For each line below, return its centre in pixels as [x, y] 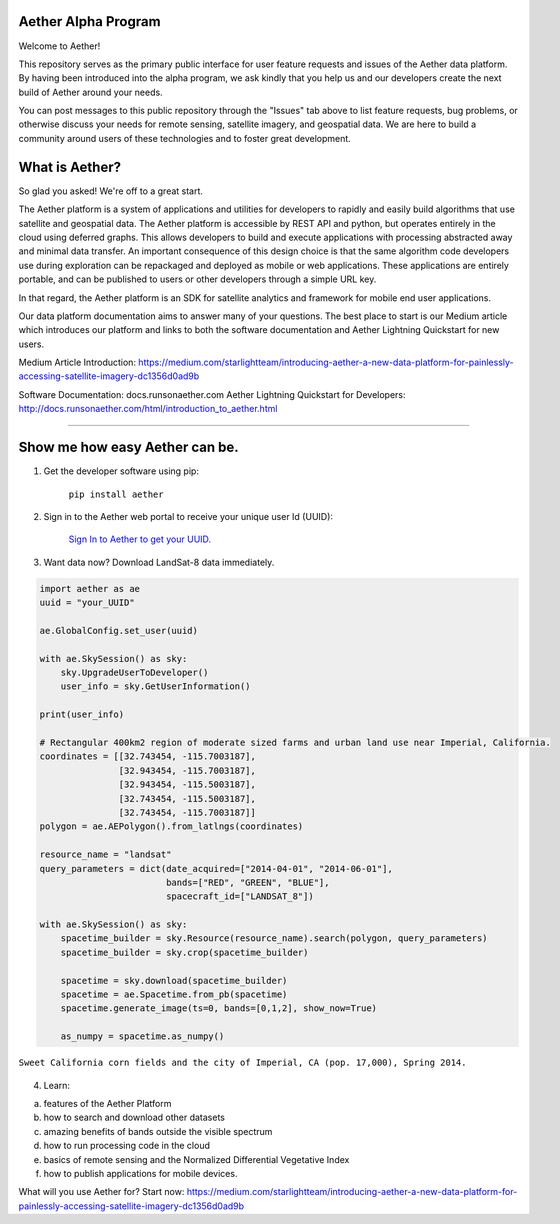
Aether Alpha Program [89, 21]
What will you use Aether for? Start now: [101, 1192]
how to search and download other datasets [134, 1117]
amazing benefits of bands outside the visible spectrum [158, 1131]
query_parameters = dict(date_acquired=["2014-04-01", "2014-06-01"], [216, 868]
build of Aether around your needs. [91, 92]
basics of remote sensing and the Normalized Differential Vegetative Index [196, 1159]
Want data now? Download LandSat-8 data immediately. [159, 562]
